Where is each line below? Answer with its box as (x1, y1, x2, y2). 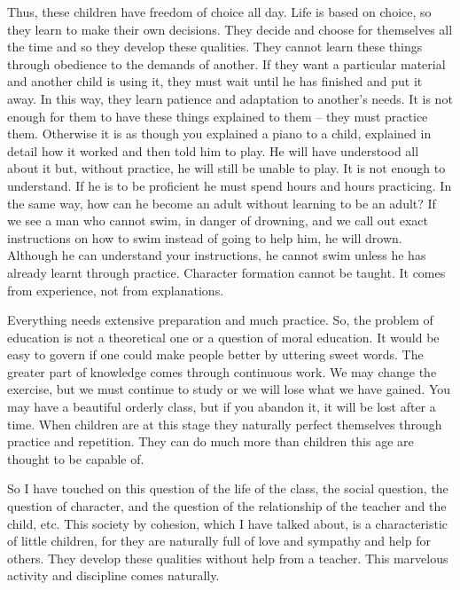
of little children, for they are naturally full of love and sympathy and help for (7, 531, 431, 550)
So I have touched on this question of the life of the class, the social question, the (7, 479, 448, 498)
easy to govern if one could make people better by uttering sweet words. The (7, 345, 424, 364)
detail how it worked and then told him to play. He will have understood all (7, 141, 419, 160)
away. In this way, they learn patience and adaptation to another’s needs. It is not (7, 89, 453, 107)
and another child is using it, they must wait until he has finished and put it (7, 72, 423, 90)
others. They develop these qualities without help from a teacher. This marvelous (7, 548, 448, 567)
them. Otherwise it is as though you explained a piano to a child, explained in (7, 124, 432, 143)
